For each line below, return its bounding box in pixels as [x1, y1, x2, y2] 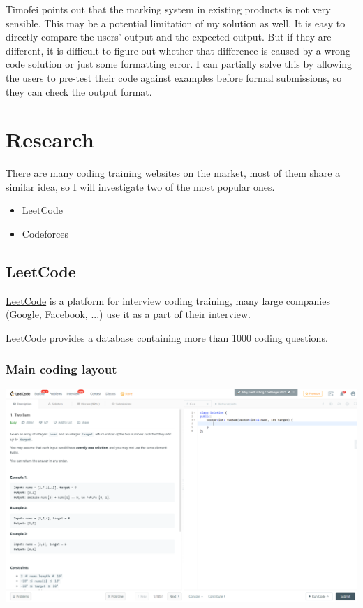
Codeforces [22, 226, 69, 241]
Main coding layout [6, 360, 117, 377]
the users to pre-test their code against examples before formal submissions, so [6, 70, 342, 85]
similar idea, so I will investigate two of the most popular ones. [6, 179, 275, 194]
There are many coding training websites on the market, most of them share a [6, 166, 341, 180]
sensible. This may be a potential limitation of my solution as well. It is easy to [6, 15, 346, 30]
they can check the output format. [6, 84, 152, 99]
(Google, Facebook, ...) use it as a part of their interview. [6, 307, 251, 321]
